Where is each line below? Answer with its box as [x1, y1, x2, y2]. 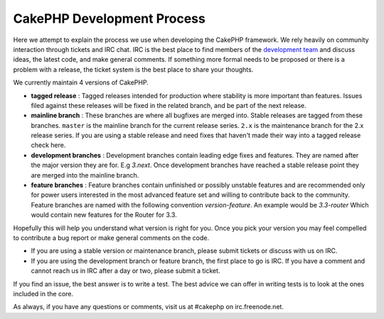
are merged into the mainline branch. [31, 171, 139, 179]
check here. [31, 141, 66, 149]
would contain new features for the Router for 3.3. [31, 210, 177, 220]
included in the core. [13, 289, 74, 298]
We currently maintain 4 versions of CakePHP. [13, 78, 149, 87]
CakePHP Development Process [13, 11, 206, 26]
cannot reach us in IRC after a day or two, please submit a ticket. [31, 266, 220, 275]
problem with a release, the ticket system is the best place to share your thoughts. [13, 65, 254, 74]
